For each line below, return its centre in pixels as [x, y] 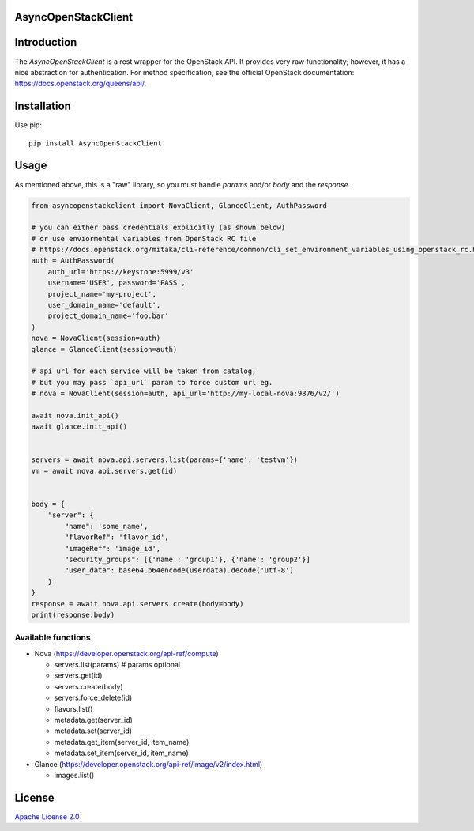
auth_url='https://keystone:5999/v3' [121, 272]
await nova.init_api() [75, 415]
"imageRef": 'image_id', [113, 548]
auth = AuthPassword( [73, 261]
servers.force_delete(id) [93, 698]
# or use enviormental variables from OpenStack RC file [144, 238]
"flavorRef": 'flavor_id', [117, 537]
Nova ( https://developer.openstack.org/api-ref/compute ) [126, 653]
